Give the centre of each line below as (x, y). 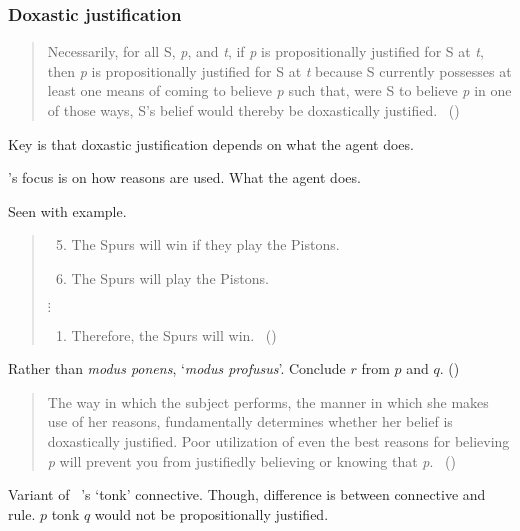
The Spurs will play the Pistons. (170, 277)
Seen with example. (67, 210)
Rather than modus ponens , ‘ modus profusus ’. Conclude (177, 368)
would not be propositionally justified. (211, 513)
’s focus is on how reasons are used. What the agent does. (184, 177)
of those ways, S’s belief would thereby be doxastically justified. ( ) (253, 110)
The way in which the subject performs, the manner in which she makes (268, 401)
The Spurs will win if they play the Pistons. (205, 244)
